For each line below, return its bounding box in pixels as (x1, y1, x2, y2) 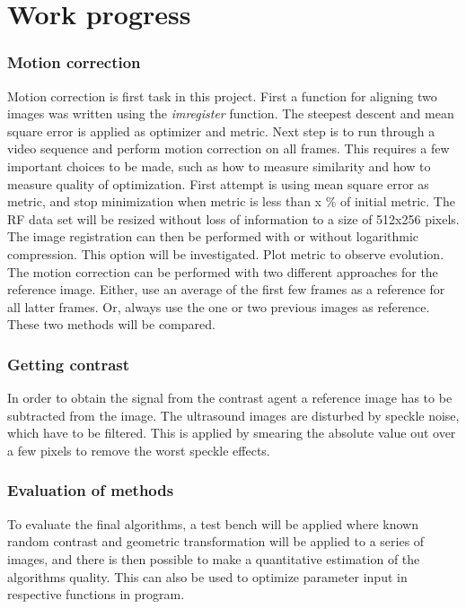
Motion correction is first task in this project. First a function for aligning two (7, 86, 437, 105)
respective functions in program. (7, 585, 185, 604)
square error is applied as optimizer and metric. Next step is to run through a (7, 121, 435, 140)
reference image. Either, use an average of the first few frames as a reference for (7, 280, 445, 299)
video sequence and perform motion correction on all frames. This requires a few (7, 139, 450, 158)
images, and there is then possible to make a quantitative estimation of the (7, 549, 420, 568)
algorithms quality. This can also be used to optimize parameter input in (7, 567, 408, 586)
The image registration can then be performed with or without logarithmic (7, 227, 419, 246)
